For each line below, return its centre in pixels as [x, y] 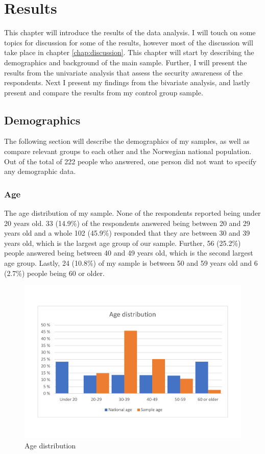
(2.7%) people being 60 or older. [54, 273]
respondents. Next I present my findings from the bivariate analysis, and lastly [127, 82]
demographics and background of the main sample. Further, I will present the [126, 62]
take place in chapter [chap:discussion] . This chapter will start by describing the [129, 52]
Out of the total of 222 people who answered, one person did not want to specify [130, 161]
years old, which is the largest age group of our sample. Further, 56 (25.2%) [123, 243]
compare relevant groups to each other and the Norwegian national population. [128, 151]
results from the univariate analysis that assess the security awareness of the [123, 72]
